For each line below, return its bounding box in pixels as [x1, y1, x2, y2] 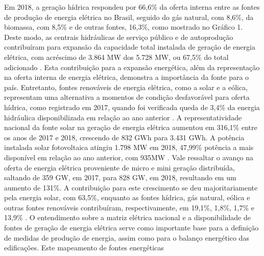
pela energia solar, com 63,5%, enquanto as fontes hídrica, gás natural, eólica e [4, 192, 250, 203]
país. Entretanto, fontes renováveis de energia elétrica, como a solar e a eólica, [4, 81, 248, 92]
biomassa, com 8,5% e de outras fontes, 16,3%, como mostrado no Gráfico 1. [4, 22, 243, 32]
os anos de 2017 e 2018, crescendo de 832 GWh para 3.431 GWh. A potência [4, 132, 245, 142]
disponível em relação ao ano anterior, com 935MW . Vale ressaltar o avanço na [4, 152, 254, 162]
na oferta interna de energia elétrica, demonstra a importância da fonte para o [4, 72, 249, 82]
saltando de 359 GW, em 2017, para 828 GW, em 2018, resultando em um [4, 172, 236, 183]
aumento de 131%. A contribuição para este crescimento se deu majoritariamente [4, 182, 258, 193]
